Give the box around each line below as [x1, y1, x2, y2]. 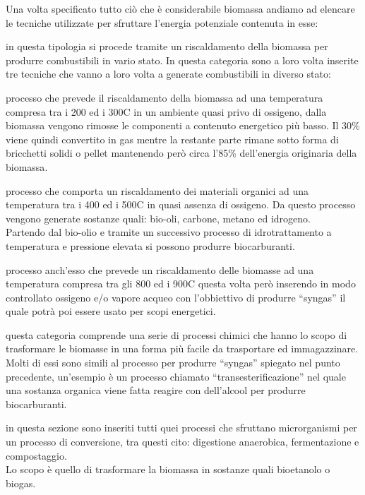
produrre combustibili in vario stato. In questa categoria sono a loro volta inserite [6, 52, 359, 67]
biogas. [6, 475, 36, 490]
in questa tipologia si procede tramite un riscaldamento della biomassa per [6, 39, 328, 54]
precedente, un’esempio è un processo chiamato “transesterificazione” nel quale [6, 369, 346, 383]
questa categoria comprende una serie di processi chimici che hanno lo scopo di [6, 327, 347, 342]
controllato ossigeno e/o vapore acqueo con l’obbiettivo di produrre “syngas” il [6, 290, 346, 304]
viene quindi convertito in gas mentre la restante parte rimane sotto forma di [6, 131, 339, 146]
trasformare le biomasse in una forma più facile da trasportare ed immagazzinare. [6, 341, 359, 356]
